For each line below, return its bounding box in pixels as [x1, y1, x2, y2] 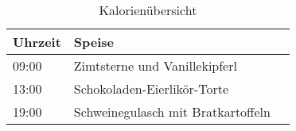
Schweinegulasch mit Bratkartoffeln [73, 102, 271, 121]
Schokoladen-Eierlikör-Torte [73, 79, 229, 98]
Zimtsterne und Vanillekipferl [73, 56, 237, 75]
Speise [73, 33, 115, 51]
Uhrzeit [13, 33, 61, 51]
